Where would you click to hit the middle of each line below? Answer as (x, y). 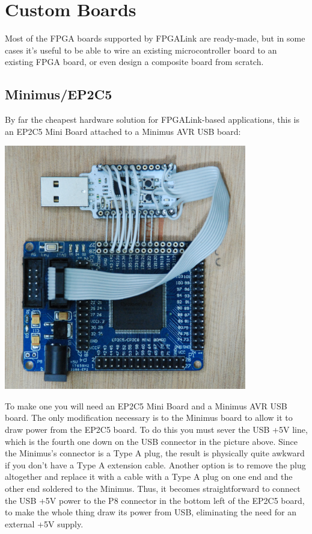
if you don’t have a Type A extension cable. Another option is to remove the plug (155, 464)
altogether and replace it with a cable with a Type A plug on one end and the (149, 477)
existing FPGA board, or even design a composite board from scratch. (134, 62)
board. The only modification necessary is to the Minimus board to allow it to (149, 418)
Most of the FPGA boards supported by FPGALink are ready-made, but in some (155, 38)
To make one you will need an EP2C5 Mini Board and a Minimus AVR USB (146, 405)
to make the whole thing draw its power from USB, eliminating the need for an (151, 512)
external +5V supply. (44, 523)
